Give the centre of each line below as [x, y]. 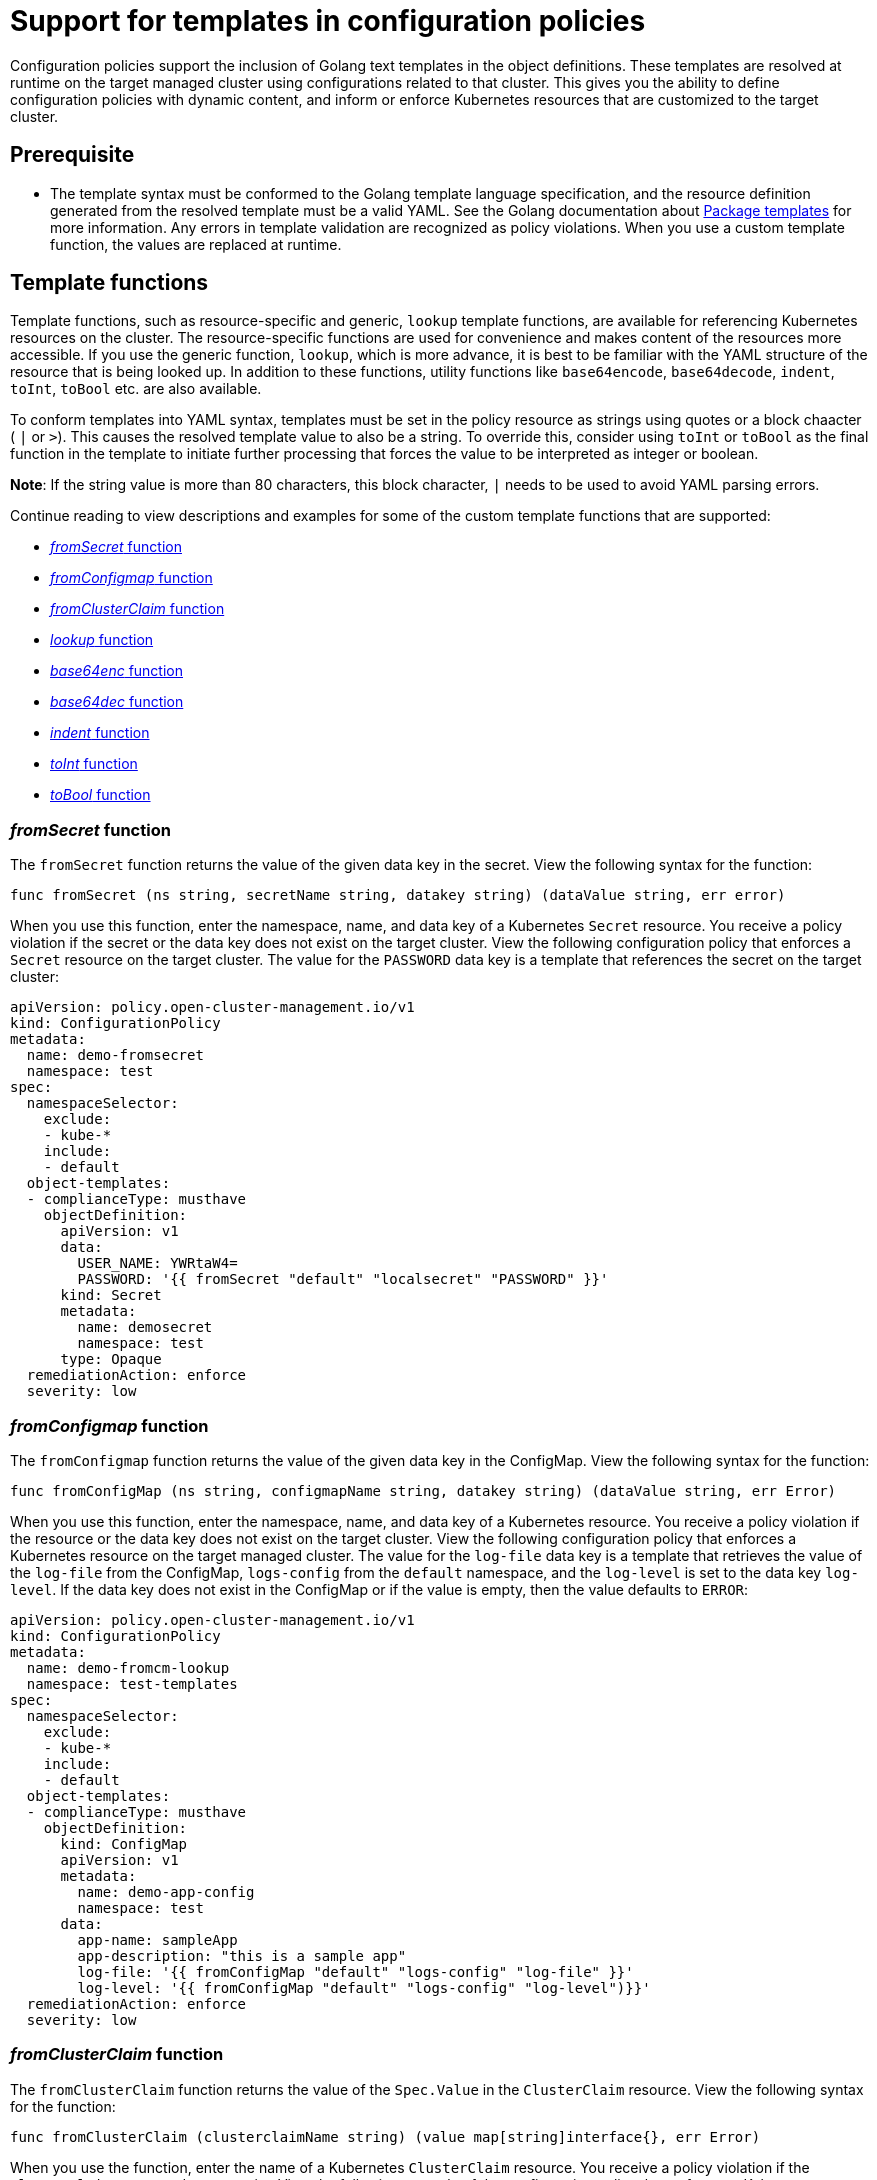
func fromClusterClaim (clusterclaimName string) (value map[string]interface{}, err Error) [385, 2136]
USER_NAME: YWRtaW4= [157, 1263]
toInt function [94, 764]
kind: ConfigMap [124, 1843]
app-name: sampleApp [157, 1939]
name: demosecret [145, 1327]
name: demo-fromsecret [115, 1055]
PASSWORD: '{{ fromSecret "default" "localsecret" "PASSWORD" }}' [343, 1279]
